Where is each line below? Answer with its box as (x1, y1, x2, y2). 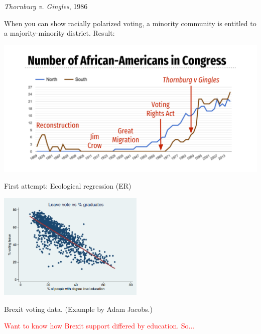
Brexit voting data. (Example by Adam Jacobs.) (4, 303, 153, 314)
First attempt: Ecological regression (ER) (4, 181, 132, 191)
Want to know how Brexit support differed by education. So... (4, 320, 195, 331)
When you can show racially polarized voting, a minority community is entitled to (4, 18, 256, 28)
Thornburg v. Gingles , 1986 (4, 1, 88, 11)
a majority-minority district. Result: (4, 28, 115, 38)
